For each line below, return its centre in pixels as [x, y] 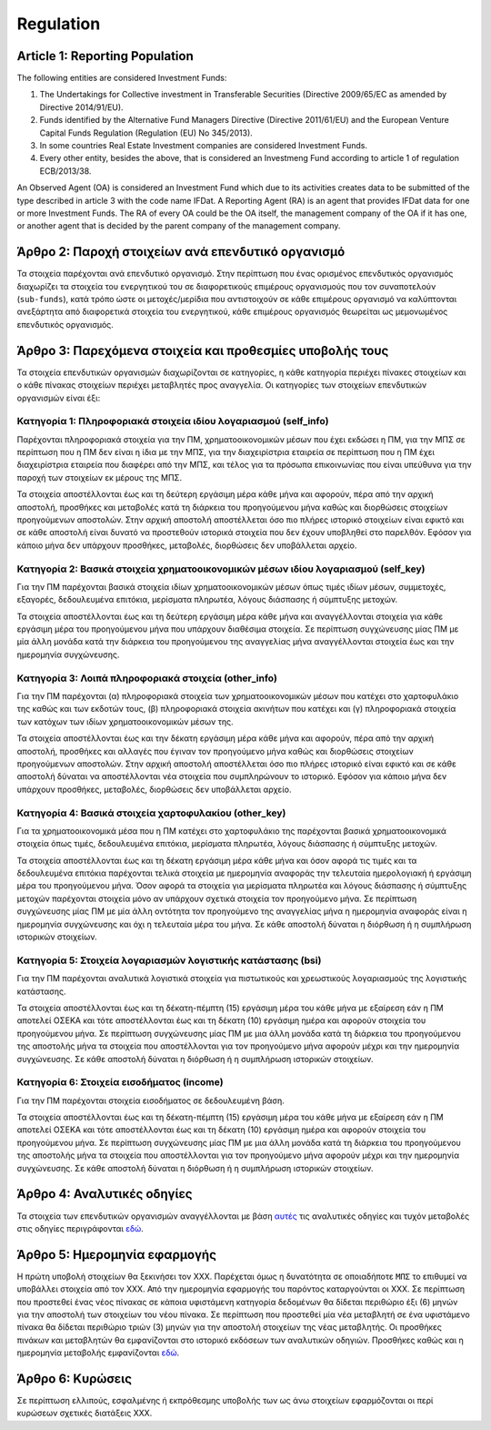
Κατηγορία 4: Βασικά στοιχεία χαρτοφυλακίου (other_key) [151, 813]
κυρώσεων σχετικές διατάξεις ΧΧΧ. [85, 1413]
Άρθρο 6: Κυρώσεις [74, 1379]
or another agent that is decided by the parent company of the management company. [179, 226]
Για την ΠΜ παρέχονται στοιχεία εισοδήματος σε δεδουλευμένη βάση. [151, 1100]
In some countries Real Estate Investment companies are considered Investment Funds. [204, 146]
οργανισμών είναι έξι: [59, 398]
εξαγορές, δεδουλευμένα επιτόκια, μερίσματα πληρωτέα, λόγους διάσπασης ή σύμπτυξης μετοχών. [207, 600]
